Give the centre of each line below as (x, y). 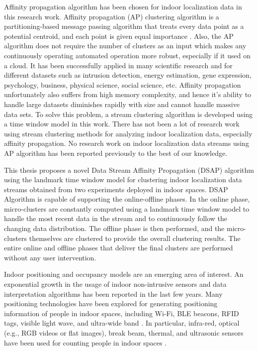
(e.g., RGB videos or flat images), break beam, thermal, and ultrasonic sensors (124, 333)
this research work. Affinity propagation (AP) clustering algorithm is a (112, 16)
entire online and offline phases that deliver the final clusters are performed (119, 248)
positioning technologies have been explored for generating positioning (111, 303)
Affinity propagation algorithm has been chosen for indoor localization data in (123, 6)
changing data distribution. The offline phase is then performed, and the (114, 228)
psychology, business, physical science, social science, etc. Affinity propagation (123, 84)
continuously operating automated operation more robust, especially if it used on (127, 55)
